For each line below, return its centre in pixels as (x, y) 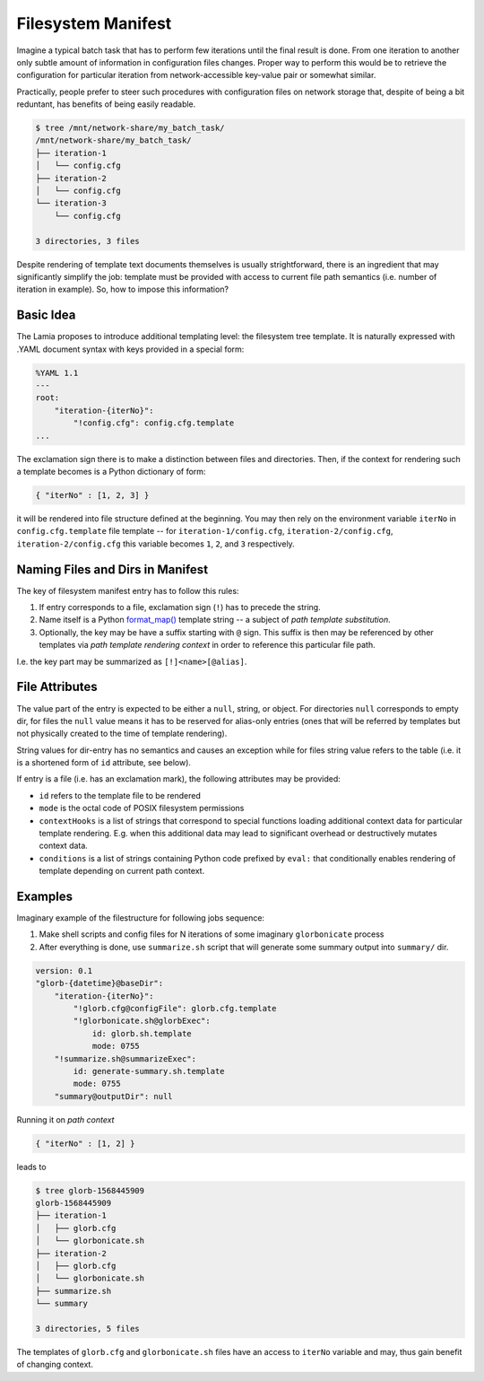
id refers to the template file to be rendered (120, 795)
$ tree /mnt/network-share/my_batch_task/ (130, 128)
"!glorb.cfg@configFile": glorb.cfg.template (175, 1009)
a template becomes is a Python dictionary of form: (111, 471)
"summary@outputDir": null (114, 1096)
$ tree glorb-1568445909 (90, 1190)
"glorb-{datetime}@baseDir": (99, 983)
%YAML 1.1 (57, 373)
